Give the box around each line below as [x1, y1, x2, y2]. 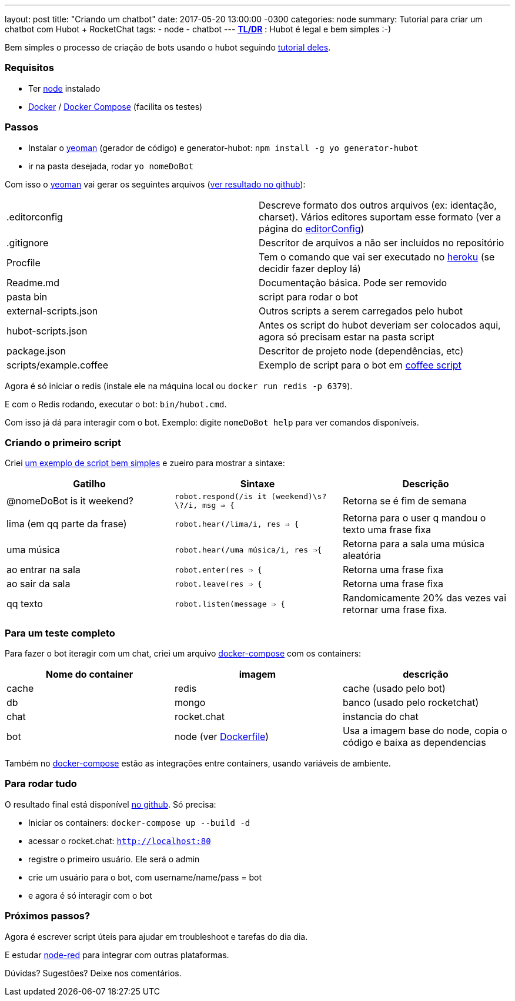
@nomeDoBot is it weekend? [6, 495, 133, 507]
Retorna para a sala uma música [342, 538, 484, 550]
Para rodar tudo [5, 778, 77, 790]
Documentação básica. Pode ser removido [259, 276, 447, 289]
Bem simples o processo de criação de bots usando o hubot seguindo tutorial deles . [5, 42, 331, 52]
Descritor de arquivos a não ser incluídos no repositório [259, 236, 504, 249]
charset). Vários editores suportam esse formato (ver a [259, 210, 501, 223]
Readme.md [6, 276, 60, 289]
